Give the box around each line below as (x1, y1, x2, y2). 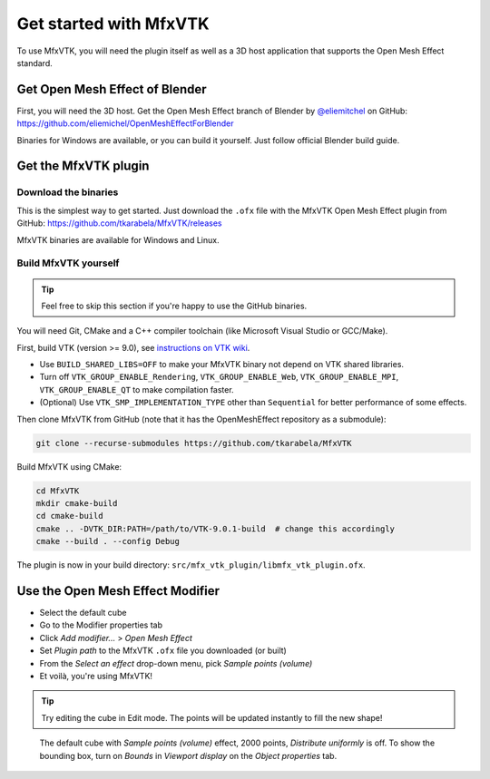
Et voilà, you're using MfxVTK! (39, 671, 153, 681)
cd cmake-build (35, 511, 103, 521)
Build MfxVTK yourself (16, 257, 120, 269)
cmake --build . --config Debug (35, 536, 181, 547)
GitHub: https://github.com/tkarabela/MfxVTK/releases (16, 218, 222, 229)
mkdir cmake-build (35, 498, 118, 508)
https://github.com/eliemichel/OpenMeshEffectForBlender (16, 118, 234, 129)
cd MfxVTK (35, 485, 80, 496)
